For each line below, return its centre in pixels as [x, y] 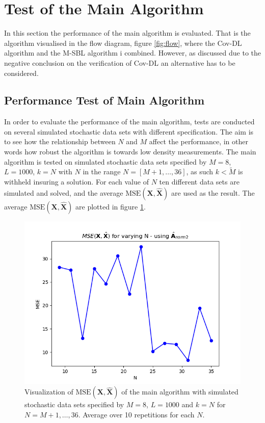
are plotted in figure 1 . [111, 206]
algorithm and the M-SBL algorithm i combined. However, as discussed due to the [133, 53]
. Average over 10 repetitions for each [136, 414]
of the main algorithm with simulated [180, 392]
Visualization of [49, 392]
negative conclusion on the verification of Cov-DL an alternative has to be [120, 62]
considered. [21, 73]
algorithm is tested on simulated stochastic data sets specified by [105, 161]
